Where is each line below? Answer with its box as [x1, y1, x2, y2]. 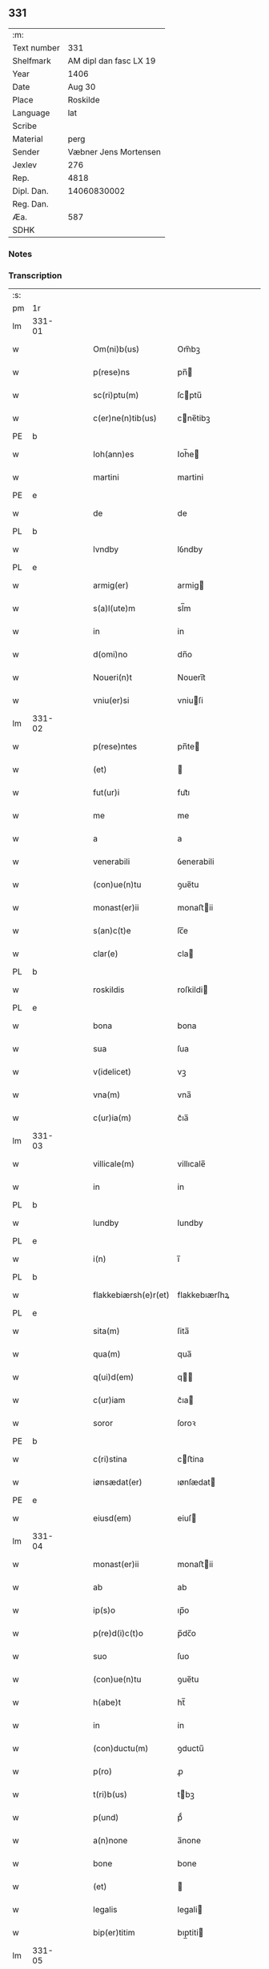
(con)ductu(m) [93, 1743, 149, 1754]
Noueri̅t [177, 672, 206, 683]
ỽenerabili [177, 856, 215, 867]
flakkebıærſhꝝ [177, 1289, 230, 1300]
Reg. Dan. [12, 198, 50, 209]
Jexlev [12, 159, 38, 171]
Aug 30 [67, 81, 96, 92]
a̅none [177, 1835, 202, 1846]
